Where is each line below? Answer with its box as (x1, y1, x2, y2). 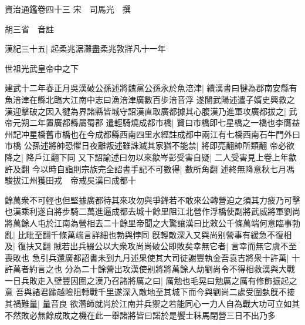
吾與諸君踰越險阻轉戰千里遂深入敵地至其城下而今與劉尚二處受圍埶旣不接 (15, 286, 295, 298)
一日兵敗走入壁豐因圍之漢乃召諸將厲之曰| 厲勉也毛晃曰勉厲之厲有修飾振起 (5, 274, 289, 286)
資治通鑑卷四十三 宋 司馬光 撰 (5, 3, 131, 15)
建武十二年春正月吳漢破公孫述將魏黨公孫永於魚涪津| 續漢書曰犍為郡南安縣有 (5, 82, 297, 94)
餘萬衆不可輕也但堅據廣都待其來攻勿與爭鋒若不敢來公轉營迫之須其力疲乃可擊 (5, 193, 300, 206)
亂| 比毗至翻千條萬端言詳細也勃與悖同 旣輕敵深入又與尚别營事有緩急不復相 (5, 228, 292, 240)
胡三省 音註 (5, 22, 54, 35)
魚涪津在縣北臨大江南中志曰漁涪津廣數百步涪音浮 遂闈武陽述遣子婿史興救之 (5, 93, 295, 105)
